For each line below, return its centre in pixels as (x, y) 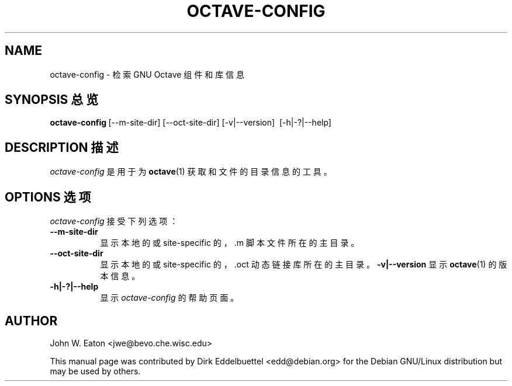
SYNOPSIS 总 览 (52, 100)
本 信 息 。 (120, 276)
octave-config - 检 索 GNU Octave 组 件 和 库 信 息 (147, 74)
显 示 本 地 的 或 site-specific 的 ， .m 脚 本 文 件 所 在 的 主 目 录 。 (230, 243)
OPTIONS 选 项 (48, 197)
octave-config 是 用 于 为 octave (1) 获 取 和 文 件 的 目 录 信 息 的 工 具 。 (191, 172)
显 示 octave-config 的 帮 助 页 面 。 (169, 298)
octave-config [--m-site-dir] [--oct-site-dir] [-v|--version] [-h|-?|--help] (191, 123)
